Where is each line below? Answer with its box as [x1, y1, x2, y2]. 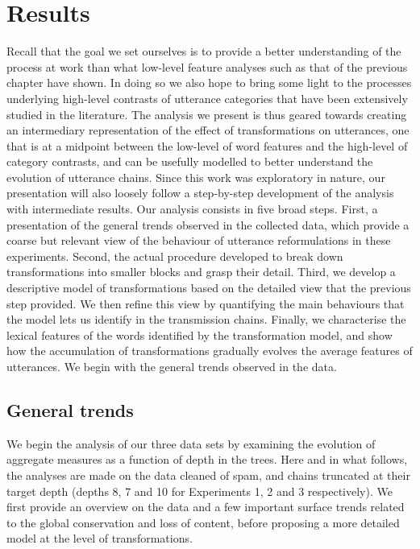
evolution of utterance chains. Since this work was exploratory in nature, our [6, 168, 385, 185]
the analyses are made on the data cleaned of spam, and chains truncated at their [6, 466, 410, 483]
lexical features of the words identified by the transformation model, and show [6, 326, 393, 343]
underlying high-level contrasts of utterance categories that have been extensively [6, 89, 408, 106]
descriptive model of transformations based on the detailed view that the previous [6, 279, 411, 296]
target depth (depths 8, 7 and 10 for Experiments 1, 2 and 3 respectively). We [6, 482, 393, 499]
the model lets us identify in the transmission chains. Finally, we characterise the [6, 311, 406, 328]
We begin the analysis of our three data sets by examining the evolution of [6, 435, 376, 452]
